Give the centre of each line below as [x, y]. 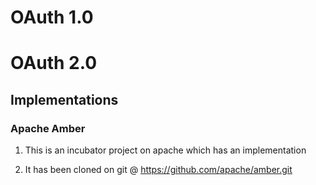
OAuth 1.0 [52, 17]
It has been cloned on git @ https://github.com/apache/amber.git [158, 170]
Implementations [64, 99]
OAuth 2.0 [54, 63]
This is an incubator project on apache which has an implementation [165, 150]
